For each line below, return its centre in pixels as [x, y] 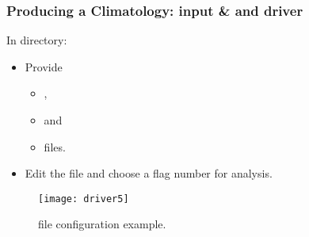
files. [55, 146]
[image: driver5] [84, 199]
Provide [44, 66]
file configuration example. [102, 224]
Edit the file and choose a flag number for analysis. [149, 173]
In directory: [37, 40]
